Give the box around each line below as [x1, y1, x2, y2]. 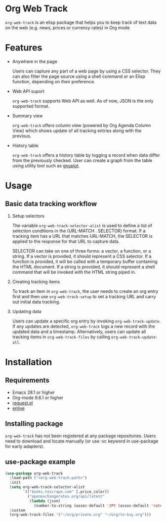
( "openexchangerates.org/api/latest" [27, 494, 105, 499]
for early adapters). [5, 443, 44, 449]
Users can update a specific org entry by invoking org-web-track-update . [12, 318, 161, 324]
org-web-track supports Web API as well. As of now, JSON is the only [12, 98, 154, 104]
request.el [12, 400, 33, 406]
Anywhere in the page [12, 58, 58, 65]
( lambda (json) [29, 498, 61, 504]
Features [5, 42, 42, 54]
